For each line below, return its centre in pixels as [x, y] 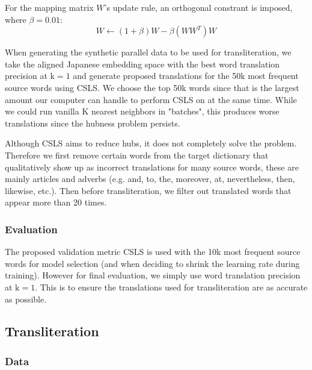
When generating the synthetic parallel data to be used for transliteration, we [148, 52]
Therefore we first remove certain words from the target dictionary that [137, 155]
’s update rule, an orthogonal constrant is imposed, [198, 7]
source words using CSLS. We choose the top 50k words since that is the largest [152, 87]
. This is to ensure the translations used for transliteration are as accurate [171, 287]
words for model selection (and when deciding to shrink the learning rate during [152, 263]
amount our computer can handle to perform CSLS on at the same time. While [151, 99]
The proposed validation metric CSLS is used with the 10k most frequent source [153, 252]
